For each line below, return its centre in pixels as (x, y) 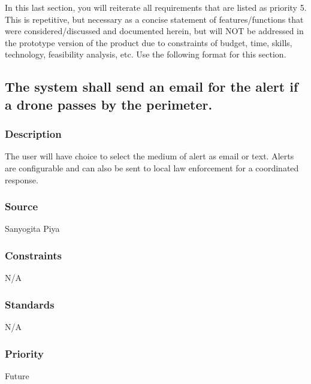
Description (33, 134)
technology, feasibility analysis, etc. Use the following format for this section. (146, 54)
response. (22, 179)
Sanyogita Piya (32, 229)
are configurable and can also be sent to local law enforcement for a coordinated (152, 167)
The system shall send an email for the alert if (152, 87)
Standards (30, 304)
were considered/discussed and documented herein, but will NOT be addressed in (154, 31)
